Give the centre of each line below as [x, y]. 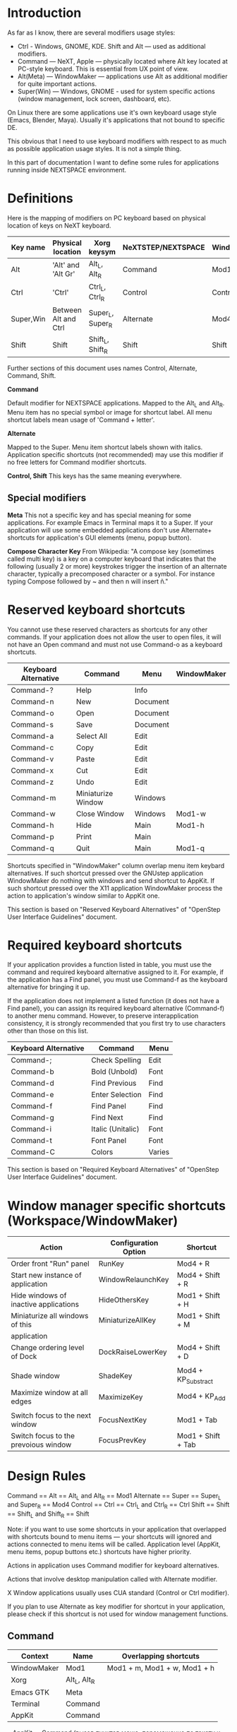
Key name [28, 247]
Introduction [44, 13]
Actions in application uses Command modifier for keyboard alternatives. [114, 1565]
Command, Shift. [32, 375]
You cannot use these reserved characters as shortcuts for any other [108, 629]
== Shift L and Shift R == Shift [48, 1514]
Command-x [32, 770]
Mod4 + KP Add [201, 1397]
